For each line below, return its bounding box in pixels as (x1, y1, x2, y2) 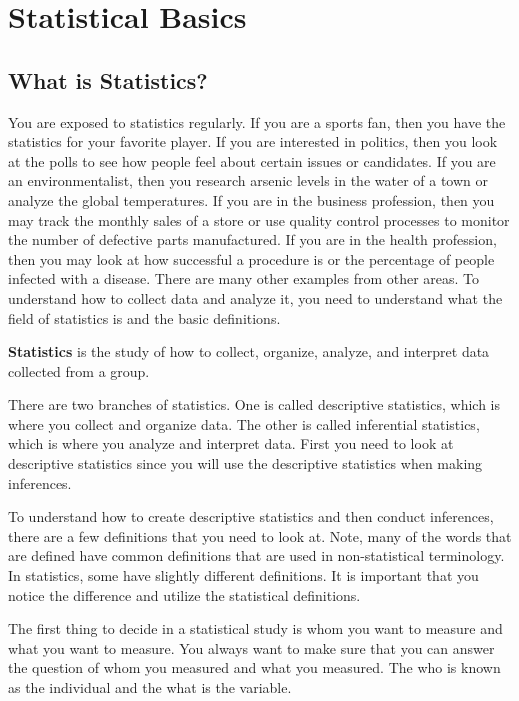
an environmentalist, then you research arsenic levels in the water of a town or (8, 170, 489, 191)
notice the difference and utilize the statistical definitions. (8, 584, 361, 605)
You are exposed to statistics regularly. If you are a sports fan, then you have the (8, 111, 506, 132)
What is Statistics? (8, 64, 208, 95)
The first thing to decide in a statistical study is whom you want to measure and (8, 618, 503, 639)
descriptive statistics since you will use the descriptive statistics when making (8, 453, 483, 474)
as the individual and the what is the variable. (8, 677, 292, 698)
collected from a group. (8, 360, 150, 381)
